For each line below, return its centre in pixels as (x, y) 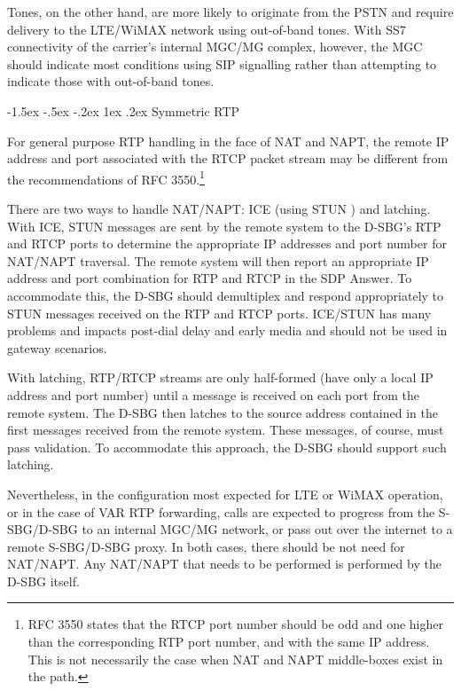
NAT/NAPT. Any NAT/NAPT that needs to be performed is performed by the (224, 564)
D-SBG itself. (43, 581)
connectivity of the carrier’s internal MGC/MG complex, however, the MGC (215, 47)
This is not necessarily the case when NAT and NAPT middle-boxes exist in (235, 659)
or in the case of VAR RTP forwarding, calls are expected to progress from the (221, 511)
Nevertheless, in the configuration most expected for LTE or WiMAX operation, (225, 494)
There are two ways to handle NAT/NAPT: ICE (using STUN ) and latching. (219, 208)
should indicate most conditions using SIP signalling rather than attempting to (222, 63)
